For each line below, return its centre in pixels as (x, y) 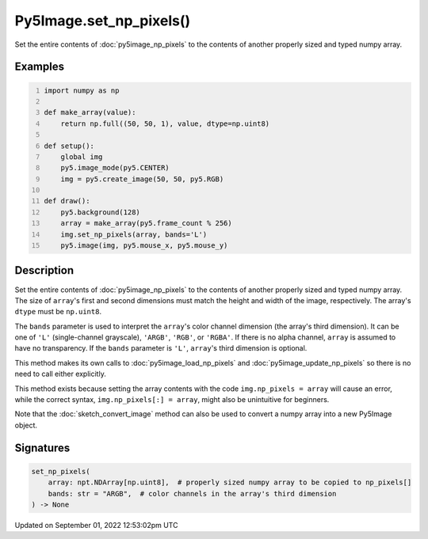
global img (82, 157)
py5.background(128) (100, 212)
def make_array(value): (90, 112)
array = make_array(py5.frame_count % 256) (147, 223)
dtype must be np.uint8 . (58, 312)
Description (44, 270)
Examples (40, 67)
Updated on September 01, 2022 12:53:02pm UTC (96, 525)
